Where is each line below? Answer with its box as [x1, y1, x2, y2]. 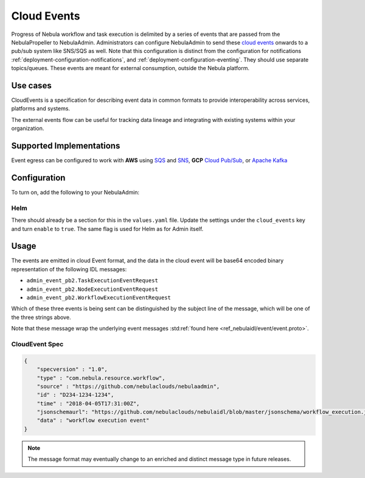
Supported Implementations [11, 141, 120, 151]
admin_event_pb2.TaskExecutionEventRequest [26, 277, 158, 284]
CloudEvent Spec [11, 340, 64, 348]
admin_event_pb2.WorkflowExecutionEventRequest [26, 294, 172, 301]
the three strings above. [11, 313, 71, 321]
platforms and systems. [11, 105, 70, 112]
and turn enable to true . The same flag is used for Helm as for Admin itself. [11, 225, 204, 232]
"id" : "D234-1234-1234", [36, 391, 114, 399]
